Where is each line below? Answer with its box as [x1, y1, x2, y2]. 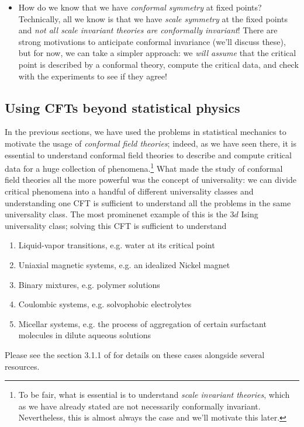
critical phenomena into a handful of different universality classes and [5, 185, 254, 197]
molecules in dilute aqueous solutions [18, 329, 151, 341]
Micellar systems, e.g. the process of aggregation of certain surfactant [18, 317, 267, 329]
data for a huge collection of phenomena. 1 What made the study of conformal [5, 161, 283, 174]
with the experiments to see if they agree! [18, 70, 167, 82]
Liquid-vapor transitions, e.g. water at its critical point [18, 239, 215, 251]
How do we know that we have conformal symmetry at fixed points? [18, 1, 262, 13]
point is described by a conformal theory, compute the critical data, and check [18, 58, 299, 70]
